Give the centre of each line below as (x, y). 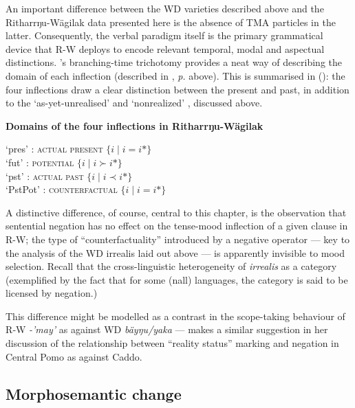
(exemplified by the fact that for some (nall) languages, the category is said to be (177, 279)
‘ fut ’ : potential (40, 162)
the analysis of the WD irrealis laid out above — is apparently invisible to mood (175, 252)
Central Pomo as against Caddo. (74, 356)
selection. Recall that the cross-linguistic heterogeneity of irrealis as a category (171, 266)
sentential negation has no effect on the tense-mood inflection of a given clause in (177, 226)
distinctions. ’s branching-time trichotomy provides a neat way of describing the (174, 62)
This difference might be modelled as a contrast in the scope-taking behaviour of (175, 316)
